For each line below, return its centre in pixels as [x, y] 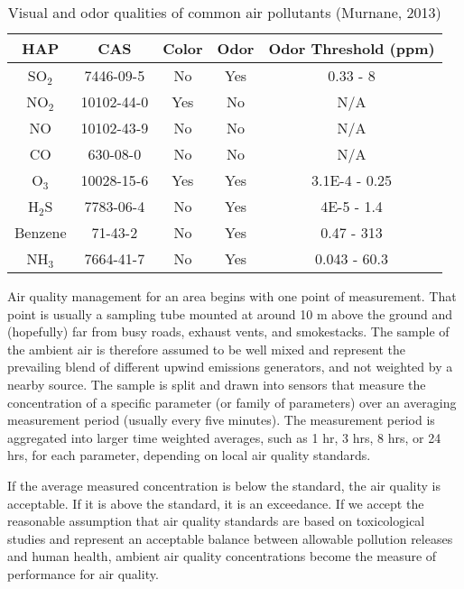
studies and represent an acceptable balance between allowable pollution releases [230, 538]
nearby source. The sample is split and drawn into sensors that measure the [217, 384]
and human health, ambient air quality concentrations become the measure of [222, 556]
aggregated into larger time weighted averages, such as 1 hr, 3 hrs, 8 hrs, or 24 [224, 437]
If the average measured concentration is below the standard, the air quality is [224, 485]
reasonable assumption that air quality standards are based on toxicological [216, 521]
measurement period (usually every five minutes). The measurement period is [221, 420]
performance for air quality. [83, 573]
